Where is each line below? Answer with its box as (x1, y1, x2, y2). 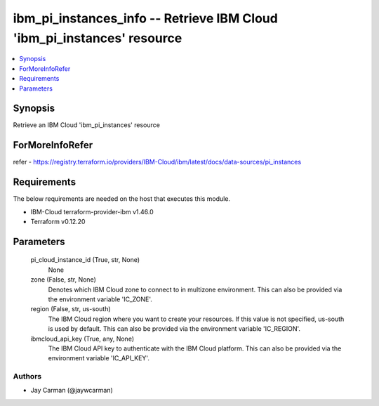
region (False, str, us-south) (30, 305, 112, 313)
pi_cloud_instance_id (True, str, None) (30, 256, 140, 264)
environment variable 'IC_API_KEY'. (48, 354, 150, 362)
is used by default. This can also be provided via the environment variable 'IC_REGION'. (48, 325, 301, 333)
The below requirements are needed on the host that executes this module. (13, 195, 231, 203)
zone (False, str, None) (30, 275, 96, 284)
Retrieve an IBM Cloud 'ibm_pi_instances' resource (13, 121, 161, 129)
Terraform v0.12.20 (30, 218, 86, 226)
